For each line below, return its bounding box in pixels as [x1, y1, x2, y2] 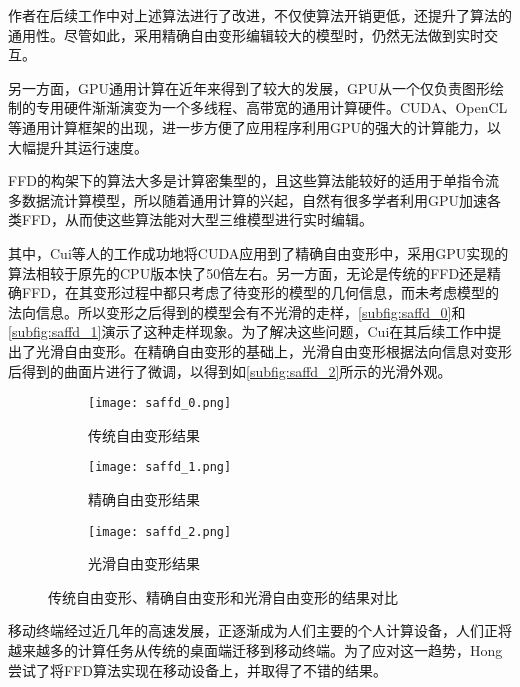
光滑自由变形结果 [88, 553, 200, 574]
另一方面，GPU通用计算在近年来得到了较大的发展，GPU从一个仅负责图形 [8, 77, 491, 98]
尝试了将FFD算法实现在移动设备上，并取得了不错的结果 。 [8, 659, 387, 680]
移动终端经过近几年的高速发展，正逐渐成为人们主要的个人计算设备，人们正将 [8, 620, 512, 641]
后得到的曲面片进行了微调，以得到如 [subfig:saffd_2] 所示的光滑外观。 [8, 360, 452, 381]
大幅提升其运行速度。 [8, 136, 148, 157]
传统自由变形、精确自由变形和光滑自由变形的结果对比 [48, 586, 398, 607]
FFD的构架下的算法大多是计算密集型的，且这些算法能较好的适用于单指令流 [8, 170, 499, 191]
